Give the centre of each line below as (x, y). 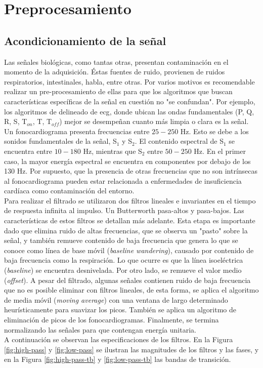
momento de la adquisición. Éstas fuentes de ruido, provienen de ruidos (115, 72)
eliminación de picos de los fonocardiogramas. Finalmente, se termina (112, 320)
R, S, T (16, 121)
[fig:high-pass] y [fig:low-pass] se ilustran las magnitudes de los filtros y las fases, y (131, 349)
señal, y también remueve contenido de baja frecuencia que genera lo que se (121, 240)
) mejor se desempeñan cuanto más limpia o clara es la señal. (154, 121)
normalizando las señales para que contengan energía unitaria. (100, 329)
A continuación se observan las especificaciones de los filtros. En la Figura (119, 339)
